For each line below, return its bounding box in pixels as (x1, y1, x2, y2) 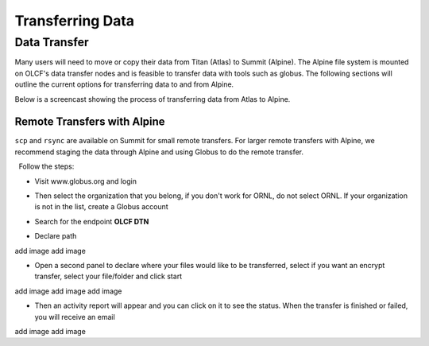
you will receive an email (34, 312, 115, 321)
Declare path (34, 231, 77, 241)
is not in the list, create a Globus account (34, 202, 168, 212)
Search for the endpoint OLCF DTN (34, 216, 149, 226)
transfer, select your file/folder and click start (34, 271, 183, 282)
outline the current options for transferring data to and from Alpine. (14, 80, 234, 89)
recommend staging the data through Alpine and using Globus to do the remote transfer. (14, 147, 304, 157)
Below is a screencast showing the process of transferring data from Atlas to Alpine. (14, 94, 291, 103)
